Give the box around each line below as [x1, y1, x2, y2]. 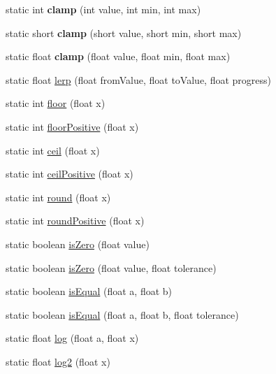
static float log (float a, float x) [6, 331, 139, 345]
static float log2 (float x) [6, 354, 110, 368]
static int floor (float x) [6, 96, 106, 110]
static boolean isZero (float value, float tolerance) [6, 260, 217, 275]
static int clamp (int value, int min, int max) [6, 2, 201, 16]
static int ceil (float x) [6, 143, 100, 157]
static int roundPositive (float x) [6, 213, 145, 228]
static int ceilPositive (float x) [6, 166, 133, 181]
